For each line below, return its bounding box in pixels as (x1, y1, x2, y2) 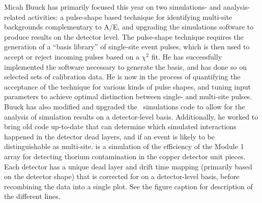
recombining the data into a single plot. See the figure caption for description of (4, 181, 253, 191)
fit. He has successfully (151, 51, 222, 62)
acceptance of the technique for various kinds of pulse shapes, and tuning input (4, 81, 251, 92)
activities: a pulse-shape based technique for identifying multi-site (27, 11, 232, 22)
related (4, 11, 26, 22)
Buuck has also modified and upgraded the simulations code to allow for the (4, 101, 245, 111)
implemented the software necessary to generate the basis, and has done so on (4, 61, 247, 72)
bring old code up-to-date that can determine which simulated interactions (4, 121, 237, 132)
